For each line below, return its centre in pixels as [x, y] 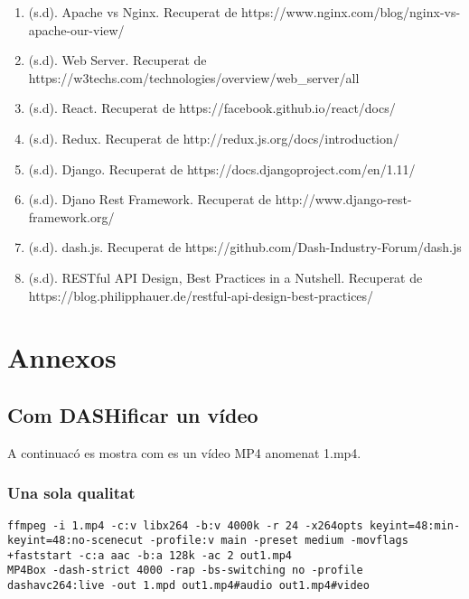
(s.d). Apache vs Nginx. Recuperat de [133, 12]
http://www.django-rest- [343, 199]
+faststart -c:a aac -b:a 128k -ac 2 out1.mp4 [150, 555]
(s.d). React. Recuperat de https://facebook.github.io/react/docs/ [212, 108]
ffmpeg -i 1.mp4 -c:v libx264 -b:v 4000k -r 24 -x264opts [185, 525]
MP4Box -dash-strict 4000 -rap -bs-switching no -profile [185, 571]
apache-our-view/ [76, 29]
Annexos [62, 357]
